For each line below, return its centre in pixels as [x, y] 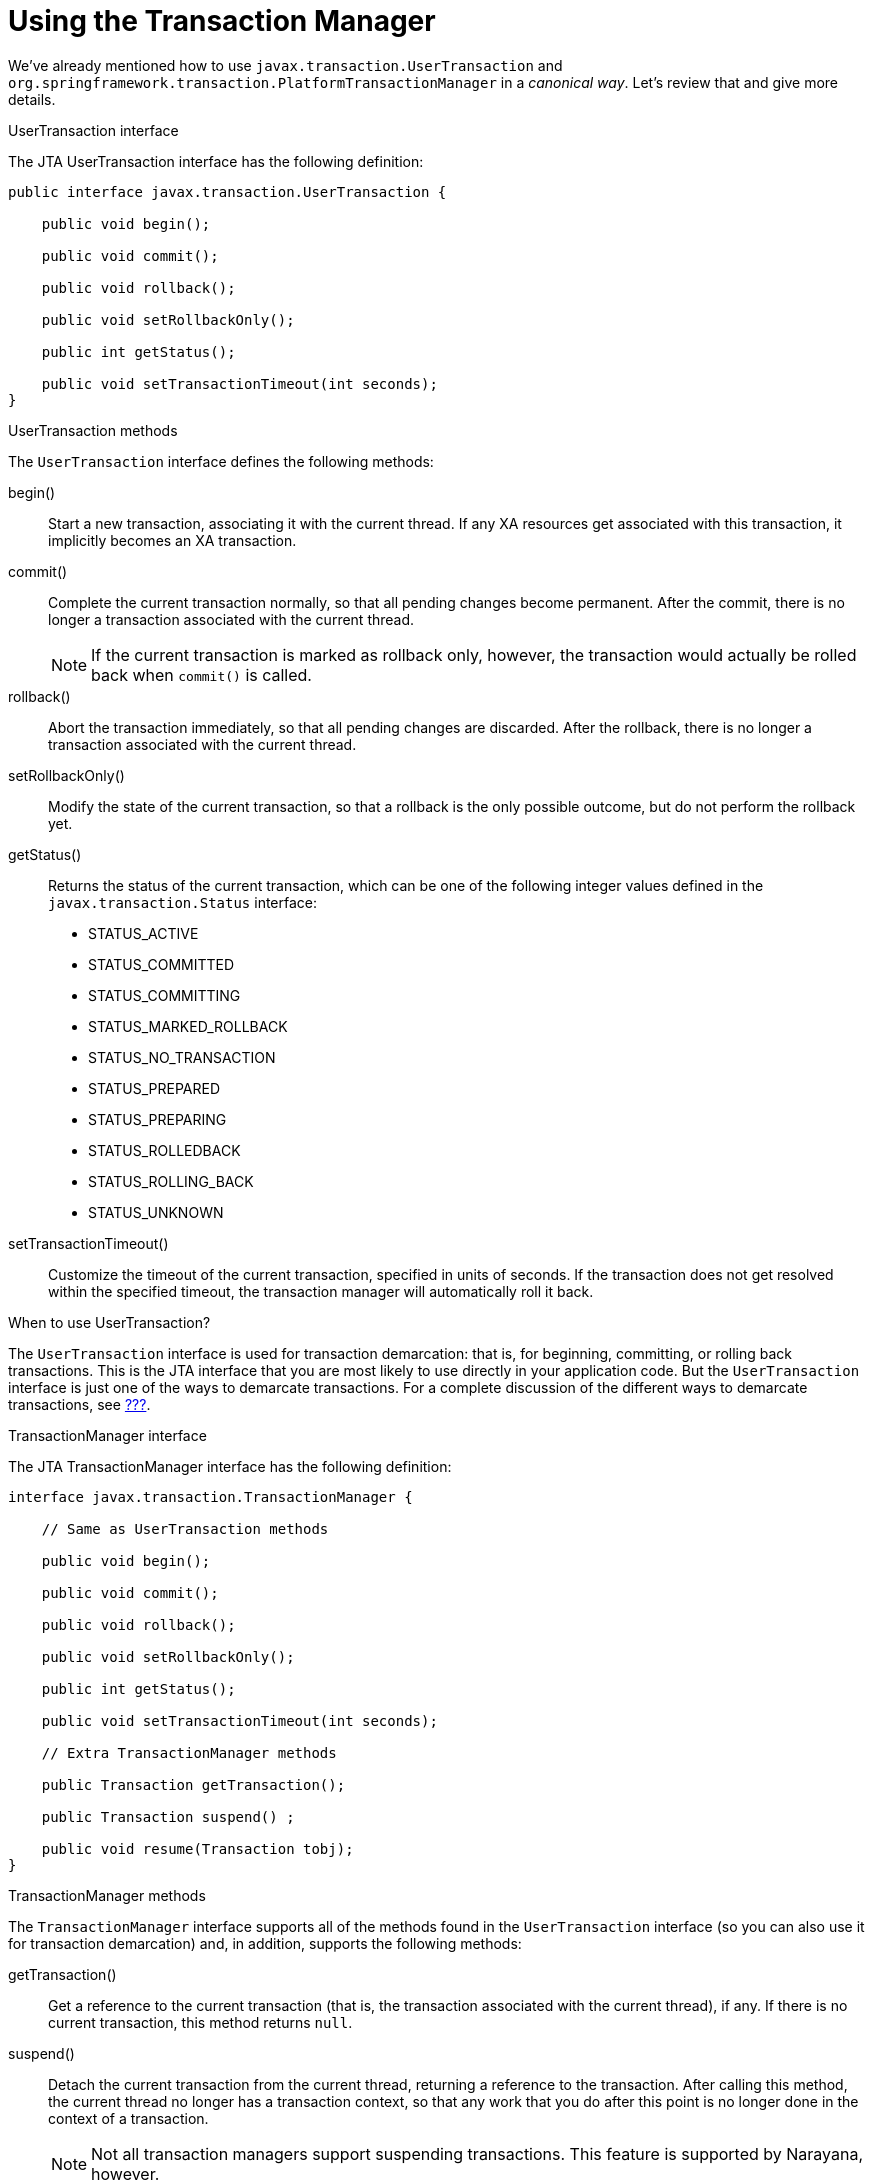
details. [32, 99]
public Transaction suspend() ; [168, 1816]
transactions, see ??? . [79, 1404]
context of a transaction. [128, 2118]
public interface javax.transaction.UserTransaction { [227, 191]
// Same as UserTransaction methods [185, 1528]
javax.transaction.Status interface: [183, 902]
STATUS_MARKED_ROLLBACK [188, 1026]
